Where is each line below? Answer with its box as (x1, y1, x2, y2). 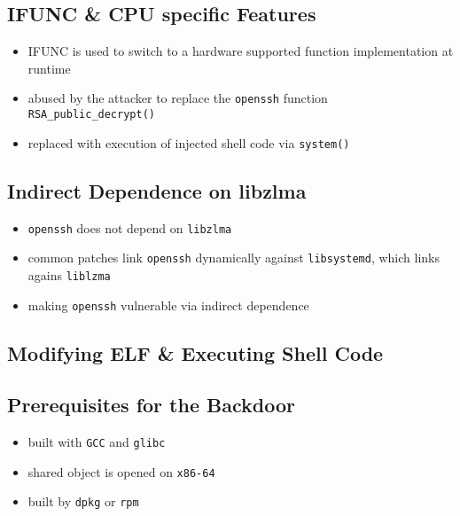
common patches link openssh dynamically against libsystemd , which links (27, 248, 440, 267)
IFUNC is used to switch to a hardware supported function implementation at (27, 42, 454, 60)
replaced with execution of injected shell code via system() (27, 133, 350, 152)
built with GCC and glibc (27, 433, 166, 451)
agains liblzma (27, 265, 111, 284)
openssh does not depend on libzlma (27, 218, 232, 237)
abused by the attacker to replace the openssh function (27, 89, 328, 107)
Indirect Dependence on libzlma (7, 176, 307, 204)
